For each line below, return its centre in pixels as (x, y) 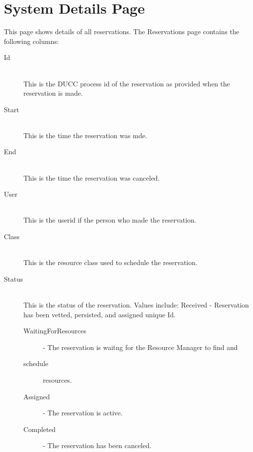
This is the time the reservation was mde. (85, 135)
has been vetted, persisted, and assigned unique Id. (100, 314)
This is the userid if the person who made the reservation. (110, 220)
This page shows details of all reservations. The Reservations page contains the (122, 31)
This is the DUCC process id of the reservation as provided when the (127, 83)
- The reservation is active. (83, 413)
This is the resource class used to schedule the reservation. (110, 262)
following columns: (31, 41)
